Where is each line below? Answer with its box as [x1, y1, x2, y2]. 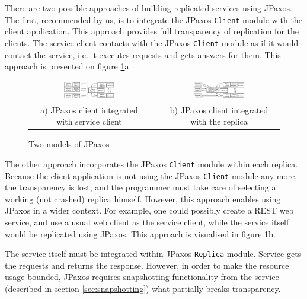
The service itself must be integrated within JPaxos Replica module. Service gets [5, 247, 302, 260]
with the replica [190, 115, 248, 128]
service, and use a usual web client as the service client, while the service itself [5, 215, 289, 228]
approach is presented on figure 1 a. [5, 60, 132, 72]
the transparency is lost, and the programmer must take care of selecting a [5, 181, 276, 193]
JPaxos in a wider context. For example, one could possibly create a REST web [5, 204, 294, 217]
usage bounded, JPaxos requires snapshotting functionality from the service [5, 271, 279, 283]
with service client [56, 115, 122, 128]
